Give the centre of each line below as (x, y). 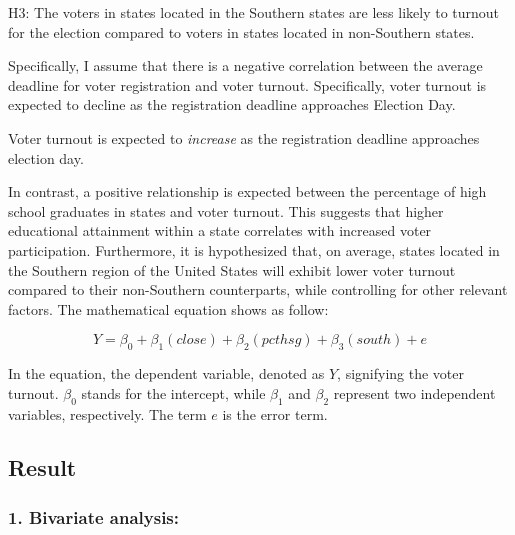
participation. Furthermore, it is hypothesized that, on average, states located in (254, 249)
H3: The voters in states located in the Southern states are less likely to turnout (254, 12)
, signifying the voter (401, 373)
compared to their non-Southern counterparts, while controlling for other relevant (258, 289)
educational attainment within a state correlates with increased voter (220, 230)
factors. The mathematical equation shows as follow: (168, 308)
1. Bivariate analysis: (94, 516)
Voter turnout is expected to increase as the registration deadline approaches (244, 137)
